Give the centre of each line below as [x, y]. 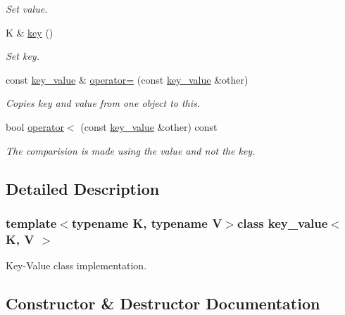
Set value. [27, 8]
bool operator [35, 126]
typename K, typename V [147, 223]
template [31, 223]
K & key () [30, 32]
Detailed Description [83, 188]
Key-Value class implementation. [76, 265]
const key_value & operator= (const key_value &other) [127, 79]
